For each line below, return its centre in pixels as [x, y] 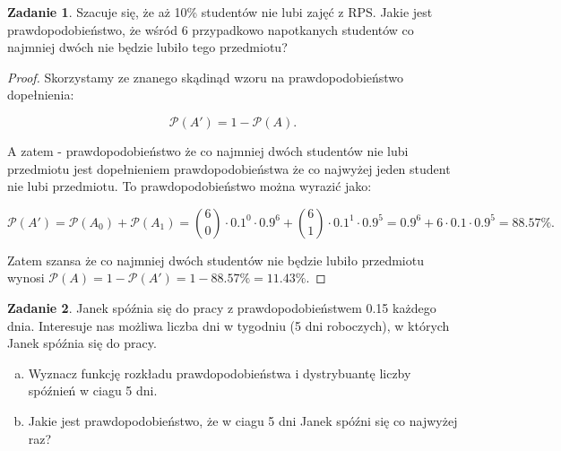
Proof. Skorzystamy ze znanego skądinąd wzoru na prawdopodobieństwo [206, 77]
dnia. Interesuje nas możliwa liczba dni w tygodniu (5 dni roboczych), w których [229, 325]
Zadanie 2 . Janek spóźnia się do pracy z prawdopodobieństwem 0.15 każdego [222, 307]
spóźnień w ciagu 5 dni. [93, 390]
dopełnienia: [41, 95]
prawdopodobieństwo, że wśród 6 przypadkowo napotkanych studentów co [211, 29]
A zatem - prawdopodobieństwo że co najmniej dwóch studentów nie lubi [208, 150]
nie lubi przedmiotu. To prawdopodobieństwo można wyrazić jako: [190, 186]
